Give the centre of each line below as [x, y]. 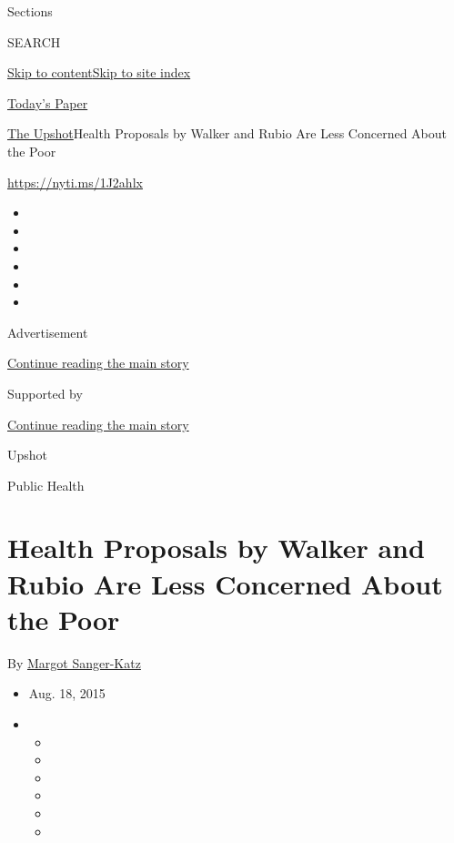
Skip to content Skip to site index [99, 72]
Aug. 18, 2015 [67, 693]
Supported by [45, 393]
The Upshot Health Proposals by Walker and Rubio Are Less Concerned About [227, 133]
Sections [30, 11]
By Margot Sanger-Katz [74, 662]
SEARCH [34, 41]
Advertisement [48, 332]
